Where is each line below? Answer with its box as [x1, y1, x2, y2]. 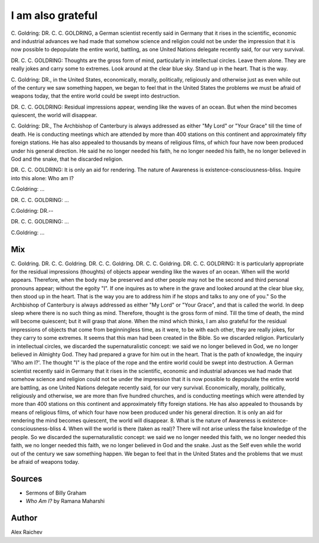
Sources [11, 473, 43, 484]
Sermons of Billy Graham [25, 489, 87, 496]
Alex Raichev [11, 529, 43, 536]
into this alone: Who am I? [11, 174, 74, 181]
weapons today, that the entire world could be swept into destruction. [11, 92, 180, 100]
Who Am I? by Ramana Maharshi [25, 498, 105, 505]
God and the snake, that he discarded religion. [11, 155, 123, 162]
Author [11, 513, 38, 523]
